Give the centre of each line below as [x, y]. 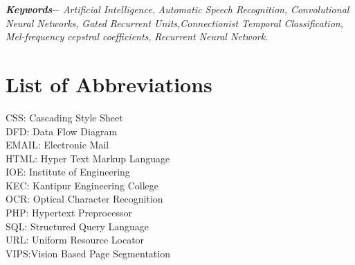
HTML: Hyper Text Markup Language [88, 158]
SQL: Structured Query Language [78, 226]
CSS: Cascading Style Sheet [64, 117]
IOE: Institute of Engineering [68, 172]
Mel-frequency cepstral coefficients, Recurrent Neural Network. [137, 36]
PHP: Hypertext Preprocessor [69, 213]
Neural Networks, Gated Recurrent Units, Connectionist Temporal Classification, [174, 23]
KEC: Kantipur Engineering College [82, 185]
